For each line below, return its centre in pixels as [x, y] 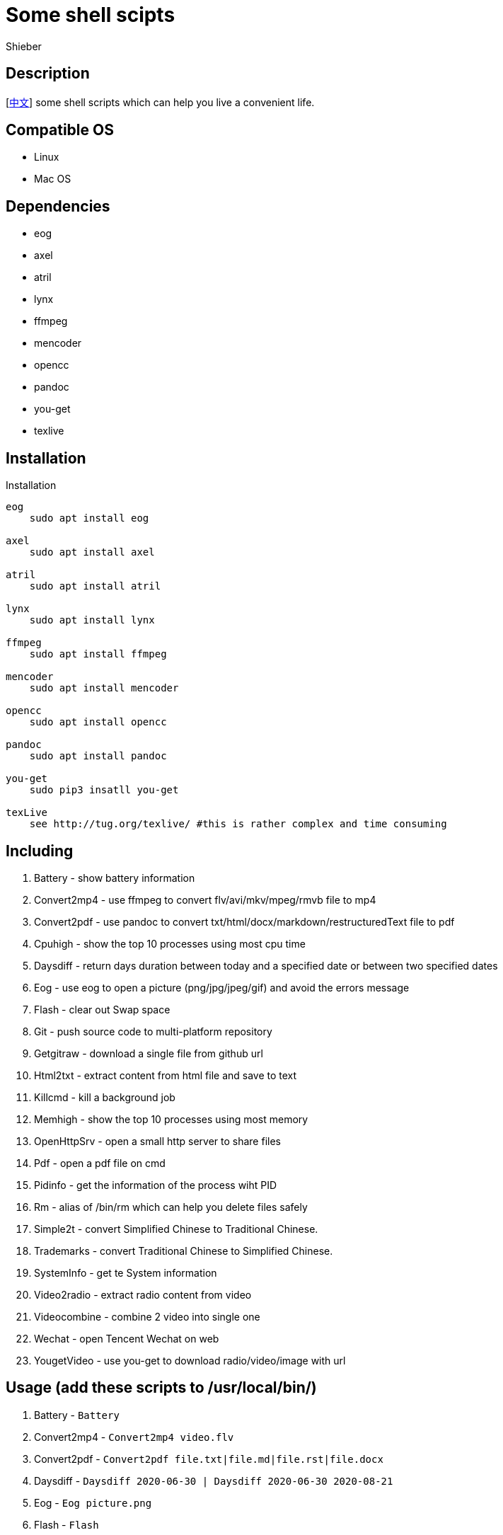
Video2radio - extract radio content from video [143, 1294]
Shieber [24, 46]
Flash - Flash [67, 1524]
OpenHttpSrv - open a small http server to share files [157, 1141]
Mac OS [53, 179]
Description [48, 74]
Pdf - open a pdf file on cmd [100, 1163]
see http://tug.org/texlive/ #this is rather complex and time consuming [238, 824]
